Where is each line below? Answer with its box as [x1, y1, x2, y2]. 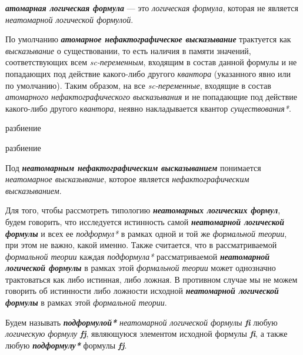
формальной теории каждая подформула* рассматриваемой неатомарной [5, 250, 270, 262]
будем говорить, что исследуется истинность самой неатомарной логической [5, 215, 284, 227]
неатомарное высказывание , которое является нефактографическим [5, 173, 249, 185]
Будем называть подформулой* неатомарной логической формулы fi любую [5, 316, 278, 328]
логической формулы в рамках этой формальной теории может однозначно [5, 262, 276, 274]
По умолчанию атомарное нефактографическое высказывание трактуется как [5, 33, 291, 45]
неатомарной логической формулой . [5, 13, 134, 25]
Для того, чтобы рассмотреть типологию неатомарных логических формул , [5, 204, 281, 216]
